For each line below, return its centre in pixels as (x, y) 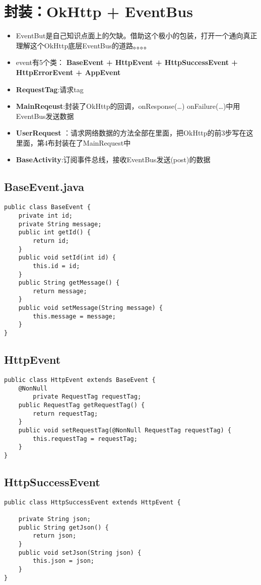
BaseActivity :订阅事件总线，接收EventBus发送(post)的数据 (113, 159)
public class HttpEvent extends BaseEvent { (80, 380)
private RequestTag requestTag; (87, 397)
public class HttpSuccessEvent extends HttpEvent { (92, 502)
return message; (60, 291)
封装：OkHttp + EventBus (99, 11)
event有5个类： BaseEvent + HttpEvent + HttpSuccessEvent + (127, 62)
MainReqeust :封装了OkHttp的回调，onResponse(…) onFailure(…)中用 (128, 106)
